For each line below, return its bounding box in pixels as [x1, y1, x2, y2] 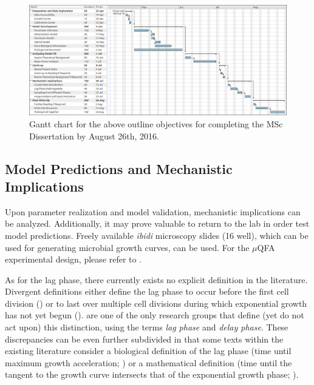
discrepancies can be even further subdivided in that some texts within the [5, 332, 284, 345]
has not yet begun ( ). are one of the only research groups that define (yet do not [5, 309, 304, 321]
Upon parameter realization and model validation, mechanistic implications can [5, 205, 301, 218]
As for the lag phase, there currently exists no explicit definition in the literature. [5, 273, 308, 286]
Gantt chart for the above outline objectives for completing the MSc [29, 117, 283, 130]
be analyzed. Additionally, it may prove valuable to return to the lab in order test [5, 217, 310, 230]
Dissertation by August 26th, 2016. [29, 129, 159, 142]
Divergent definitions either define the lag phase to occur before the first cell [5, 285, 289, 298]
